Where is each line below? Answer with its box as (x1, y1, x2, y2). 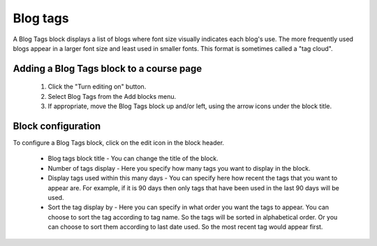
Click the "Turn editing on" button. (47, 82, 147, 91)
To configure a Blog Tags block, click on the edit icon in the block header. (13, 139, 225, 147)
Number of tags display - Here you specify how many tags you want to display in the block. (47, 164, 311, 172)
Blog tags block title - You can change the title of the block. (47, 154, 219, 163)
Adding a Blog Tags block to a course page (13, 63, 202, 75)
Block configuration (13, 120, 101, 132)
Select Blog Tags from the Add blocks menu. (47, 92, 177, 100)
